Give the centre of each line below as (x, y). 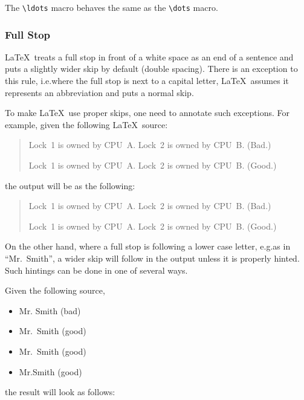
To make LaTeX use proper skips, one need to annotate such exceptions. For (147, 113)
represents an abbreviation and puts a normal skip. (99, 92)
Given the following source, (55, 290)
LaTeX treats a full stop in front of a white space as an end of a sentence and (149, 56)
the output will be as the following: (70, 185)
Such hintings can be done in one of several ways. (96, 270)
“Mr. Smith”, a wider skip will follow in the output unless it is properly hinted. (152, 258)
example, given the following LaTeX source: (86, 124)
